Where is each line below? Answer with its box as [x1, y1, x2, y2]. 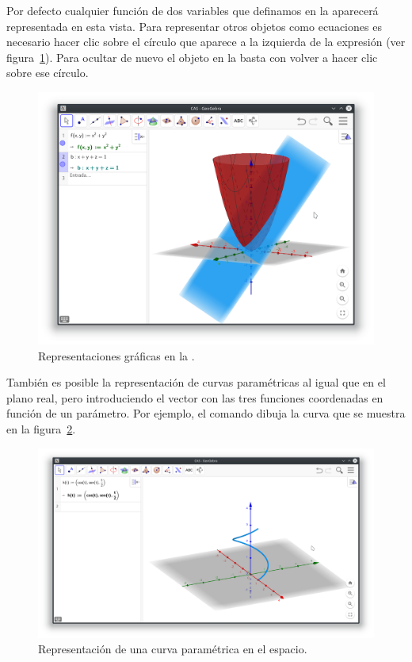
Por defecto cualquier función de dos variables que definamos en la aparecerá [6, 2, 379, 18]
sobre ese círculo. [6, 64, 89, 81]
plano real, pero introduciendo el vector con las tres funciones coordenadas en [6, 389, 383, 406]
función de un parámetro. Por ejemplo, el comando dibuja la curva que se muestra [6, 405, 406, 421]
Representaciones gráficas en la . [38, 347, 195, 364]
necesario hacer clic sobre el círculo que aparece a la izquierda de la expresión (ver [6, 33, 406, 50]
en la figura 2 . [6, 420, 76, 437]
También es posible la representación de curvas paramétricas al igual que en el [6, 374, 386, 391]
